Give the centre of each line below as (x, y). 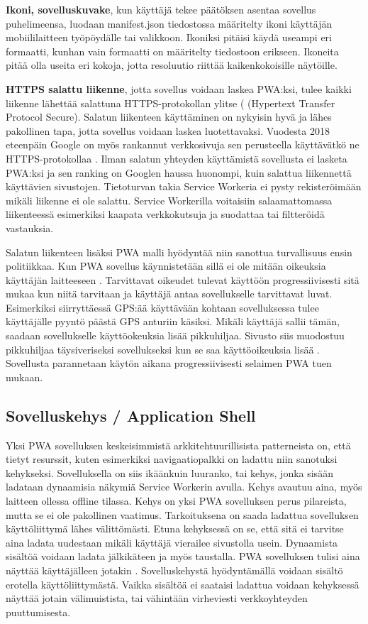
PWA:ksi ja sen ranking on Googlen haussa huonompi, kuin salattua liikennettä (179, 172)
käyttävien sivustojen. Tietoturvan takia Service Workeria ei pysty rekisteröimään (184, 186)
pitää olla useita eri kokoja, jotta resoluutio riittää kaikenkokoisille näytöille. (172, 65)
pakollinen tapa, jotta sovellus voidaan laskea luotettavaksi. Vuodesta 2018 (168, 130)
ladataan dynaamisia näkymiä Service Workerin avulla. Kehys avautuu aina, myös (184, 487)
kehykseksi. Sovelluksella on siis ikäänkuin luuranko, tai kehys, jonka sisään (169, 472)
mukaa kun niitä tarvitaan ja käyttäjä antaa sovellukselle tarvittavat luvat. (169, 294)
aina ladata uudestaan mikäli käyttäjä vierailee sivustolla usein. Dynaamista (172, 542)
